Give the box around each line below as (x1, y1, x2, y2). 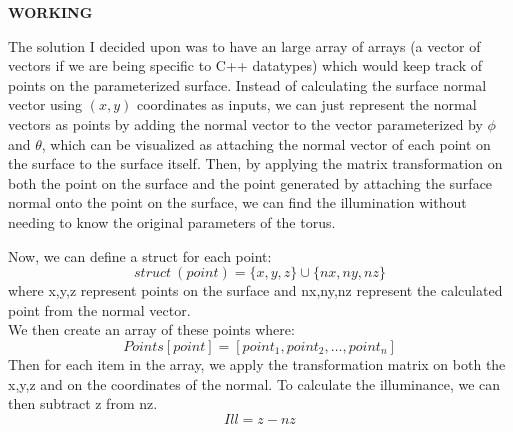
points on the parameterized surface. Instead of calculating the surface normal (8, 74, 487, 95)
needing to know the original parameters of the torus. (8, 211, 336, 232)
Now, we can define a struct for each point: (8, 245, 272, 266)
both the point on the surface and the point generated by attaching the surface (8, 172, 493, 193)
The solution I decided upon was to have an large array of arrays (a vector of (8, 35, 481, 56)
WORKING (8, 2, 93, 22)
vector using (8, 94, 83, 115)
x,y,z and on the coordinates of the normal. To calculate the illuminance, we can (8, 373, 501, 394)
